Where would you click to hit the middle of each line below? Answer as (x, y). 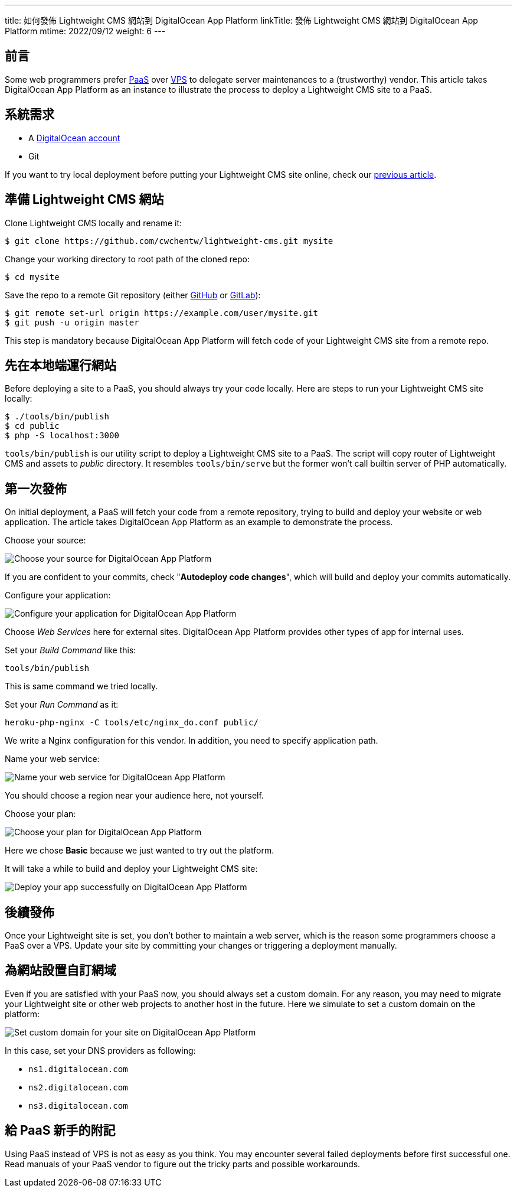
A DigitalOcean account (74, 138)
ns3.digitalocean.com (78, 1105)
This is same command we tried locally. (81, 686)
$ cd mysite (32, 277)
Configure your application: (58, 595)
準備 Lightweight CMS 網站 (84, 200)
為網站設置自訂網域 (60, 970)
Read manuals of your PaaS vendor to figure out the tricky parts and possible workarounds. (183, 1164)
